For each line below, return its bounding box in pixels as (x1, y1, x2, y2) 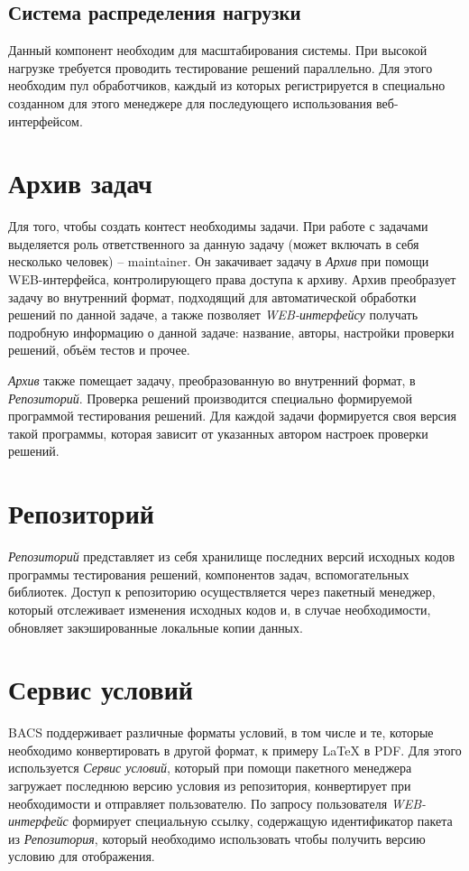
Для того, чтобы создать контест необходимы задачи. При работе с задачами (8, 217, 428, 236)
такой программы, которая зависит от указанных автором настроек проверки (8, 423, 428, 442)
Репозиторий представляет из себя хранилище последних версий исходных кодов (8, 547, 455, 566)
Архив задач (8, 164, 152, 201)
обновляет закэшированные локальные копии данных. (8, 617, 303, 636)
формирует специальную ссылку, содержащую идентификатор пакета (72, 811, 453, 830)
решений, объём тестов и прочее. (8, 340, 190, 359)
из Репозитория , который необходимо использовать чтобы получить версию (8, 829, 426, 848)
